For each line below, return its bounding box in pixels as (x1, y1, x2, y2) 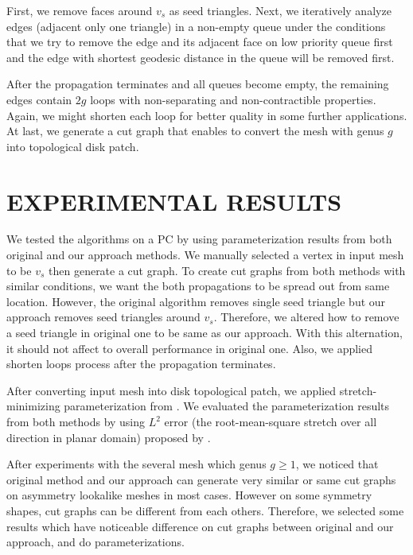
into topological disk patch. (6, 138, 139, 154)
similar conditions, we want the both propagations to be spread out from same (6, 277, 390, 294)
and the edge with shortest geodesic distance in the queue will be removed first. (6, 49, 395, 65)
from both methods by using (6, 413, 146, 429)
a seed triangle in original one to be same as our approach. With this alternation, (6, 324, 403, 341)
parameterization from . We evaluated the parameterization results (64, 398, 390, 414)
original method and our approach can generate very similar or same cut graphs (6, 471, 396, 487)
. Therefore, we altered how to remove (213, 309, 399, 325)
